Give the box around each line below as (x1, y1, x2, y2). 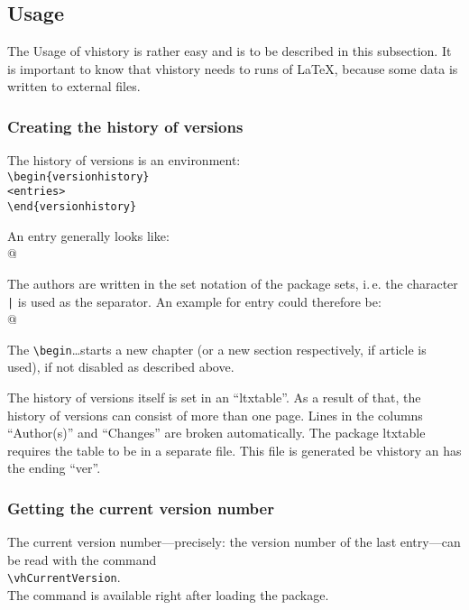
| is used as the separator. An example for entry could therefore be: (7, 291, 382, 310)
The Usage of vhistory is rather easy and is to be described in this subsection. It (7, 42, 452, 60)
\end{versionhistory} (7, 200, 137, 214)
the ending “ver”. (7, 458, 101, 477)
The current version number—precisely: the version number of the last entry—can (7, 532, 461, 551)
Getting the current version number (7, 496, 274, 519)
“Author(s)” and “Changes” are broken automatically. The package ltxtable (7, 423, 426, 442)
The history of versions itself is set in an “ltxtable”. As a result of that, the (7, 388, 421, 407)
